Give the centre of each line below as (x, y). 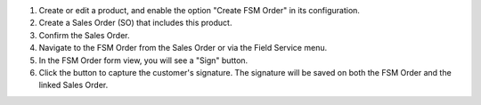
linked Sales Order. (73, 85)
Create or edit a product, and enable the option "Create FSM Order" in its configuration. (200, 10)
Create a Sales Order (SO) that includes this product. (135, 23)
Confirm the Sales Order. (84, 35)
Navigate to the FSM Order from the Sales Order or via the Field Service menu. (183, 48)
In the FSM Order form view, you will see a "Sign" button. (143, 60)
